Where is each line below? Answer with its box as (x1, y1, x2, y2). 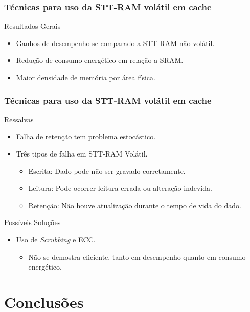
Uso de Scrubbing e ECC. (16, 234, 96, 244)
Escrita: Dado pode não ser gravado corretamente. (28, 165, 186, 176)
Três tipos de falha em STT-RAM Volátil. (16, 148, 148, 159)
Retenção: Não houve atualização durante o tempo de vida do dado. (28, 199, 241, 210)
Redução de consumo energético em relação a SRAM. (16, 55, 184, 65)
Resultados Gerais (4, 20, 61, 31)
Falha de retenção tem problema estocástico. (16, 131, 156, 142)
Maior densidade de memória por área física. (16, 72, 155, 82)
